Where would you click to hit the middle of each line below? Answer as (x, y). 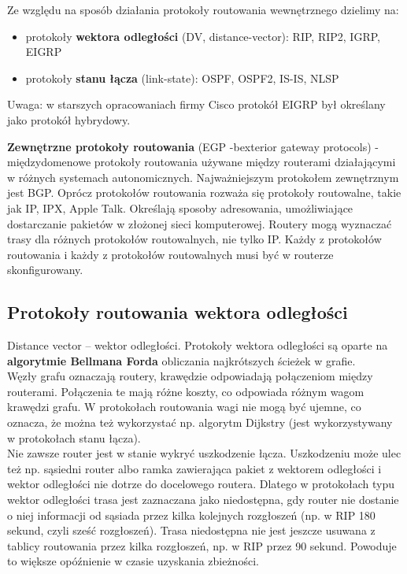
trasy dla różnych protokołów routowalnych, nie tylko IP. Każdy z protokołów (194, 239)
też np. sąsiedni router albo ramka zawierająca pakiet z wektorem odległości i (194, 468)
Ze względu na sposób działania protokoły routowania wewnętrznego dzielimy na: (203, 9)
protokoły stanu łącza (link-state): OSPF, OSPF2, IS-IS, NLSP (182, 78)
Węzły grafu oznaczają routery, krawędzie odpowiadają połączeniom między (190, 376)
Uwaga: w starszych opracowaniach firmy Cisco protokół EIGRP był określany (196, 104)
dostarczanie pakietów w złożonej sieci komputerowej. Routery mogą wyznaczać (200, 223)
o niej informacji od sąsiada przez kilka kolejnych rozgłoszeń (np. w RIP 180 (191, 515)
